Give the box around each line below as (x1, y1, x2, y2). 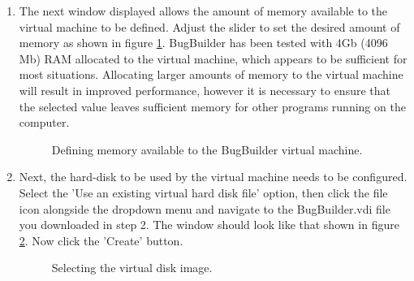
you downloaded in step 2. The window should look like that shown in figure (19, 216, 399, 233)
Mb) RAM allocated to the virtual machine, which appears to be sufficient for (19, 50, 408, 67)
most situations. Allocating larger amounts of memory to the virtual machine (19, 66, 403, 83)
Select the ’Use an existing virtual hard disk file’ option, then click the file (19, 184, 388, 201)
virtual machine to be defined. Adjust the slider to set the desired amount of (19, 18, 400, 35)
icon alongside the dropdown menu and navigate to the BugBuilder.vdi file (19, 200, 390, 217)
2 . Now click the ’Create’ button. (19, 231, 183, 249)
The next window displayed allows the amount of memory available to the (19, 2, 388, 19)
